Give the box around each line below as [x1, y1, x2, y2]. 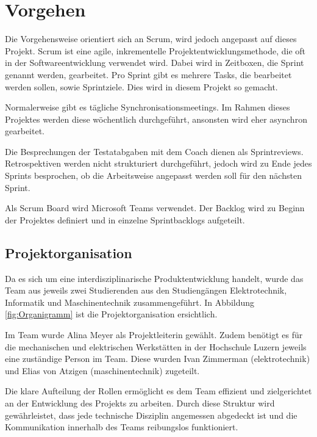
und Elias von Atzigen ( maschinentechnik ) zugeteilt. [5, 364, 200, 377]
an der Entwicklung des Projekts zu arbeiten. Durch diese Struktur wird [5, 396, 275, 409]
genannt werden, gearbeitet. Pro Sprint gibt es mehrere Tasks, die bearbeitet [5, 68, 292, 81]
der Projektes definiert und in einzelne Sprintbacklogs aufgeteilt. [5, 213, 245, 226]
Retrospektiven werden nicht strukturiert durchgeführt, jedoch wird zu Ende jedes [5, 157, 312, 170]
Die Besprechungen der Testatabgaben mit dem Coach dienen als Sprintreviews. [5, 145, 304, 157]
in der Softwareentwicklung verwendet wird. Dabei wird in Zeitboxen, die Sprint [5, 56, 304, 69]
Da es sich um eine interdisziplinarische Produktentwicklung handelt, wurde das [5, 272, 304, 284]
